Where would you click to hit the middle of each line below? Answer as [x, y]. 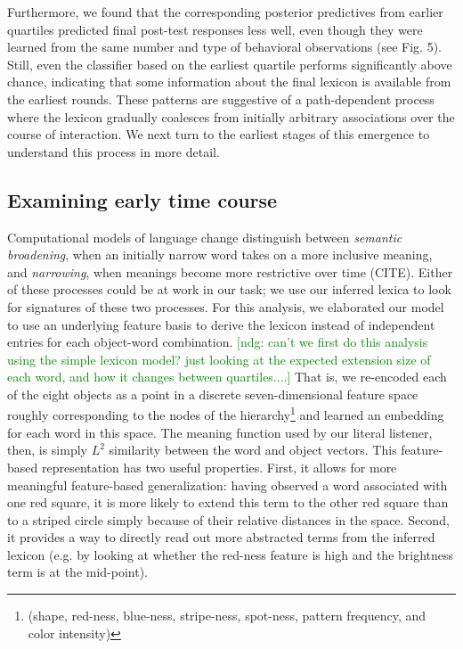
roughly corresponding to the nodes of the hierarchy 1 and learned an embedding [226, 414]
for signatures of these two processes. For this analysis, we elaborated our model [226, 306]
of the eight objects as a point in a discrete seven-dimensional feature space [213, 394]
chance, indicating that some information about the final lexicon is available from [229, 82]
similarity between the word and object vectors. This [253, 450]
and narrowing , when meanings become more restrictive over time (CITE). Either [230, 271]
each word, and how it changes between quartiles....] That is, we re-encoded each [227, 377]
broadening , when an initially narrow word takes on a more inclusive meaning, [220, 255]
